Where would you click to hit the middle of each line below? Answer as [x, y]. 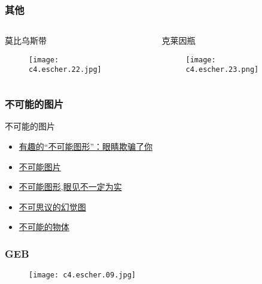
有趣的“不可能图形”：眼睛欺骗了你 [86, 146]
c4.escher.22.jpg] [65, 70]
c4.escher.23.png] [222, 70]
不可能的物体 [44, 227]
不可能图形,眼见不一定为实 [70, 187]
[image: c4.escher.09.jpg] [82, 275]
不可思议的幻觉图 [52, 206]
